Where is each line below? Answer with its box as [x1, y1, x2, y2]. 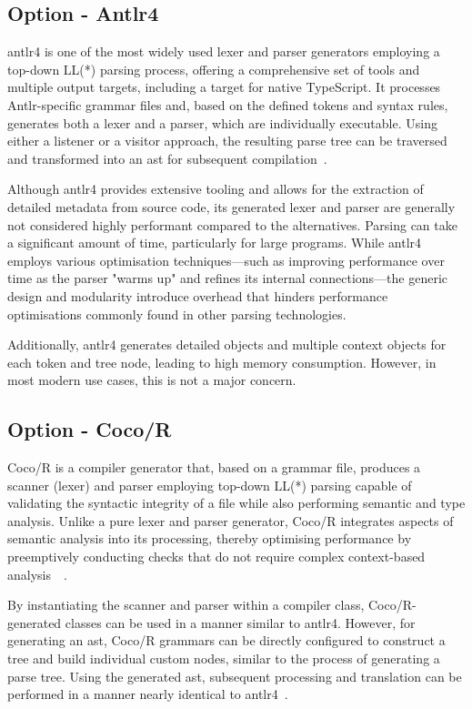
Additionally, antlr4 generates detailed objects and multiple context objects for [7, 335, 447, 354]
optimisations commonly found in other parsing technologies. [7, 304, 346, 323]
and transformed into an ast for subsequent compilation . [7, 148, 327, 167]
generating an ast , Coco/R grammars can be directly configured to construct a [7, 631, 446, 650]
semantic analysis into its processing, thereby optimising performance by [7, 529, 412, 548]
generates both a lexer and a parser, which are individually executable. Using [7, 113, 437, 132]
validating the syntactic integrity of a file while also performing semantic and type [7, 493, 466, 512]
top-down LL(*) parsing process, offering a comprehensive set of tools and [7, 59, 420, 78]
